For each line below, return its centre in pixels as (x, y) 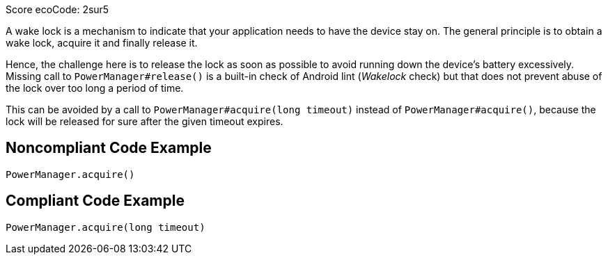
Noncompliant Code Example (109, 148)
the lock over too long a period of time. (95, 88)
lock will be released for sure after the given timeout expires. (145, 121)
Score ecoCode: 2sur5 (57, 9)
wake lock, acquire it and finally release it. (102, 43)
